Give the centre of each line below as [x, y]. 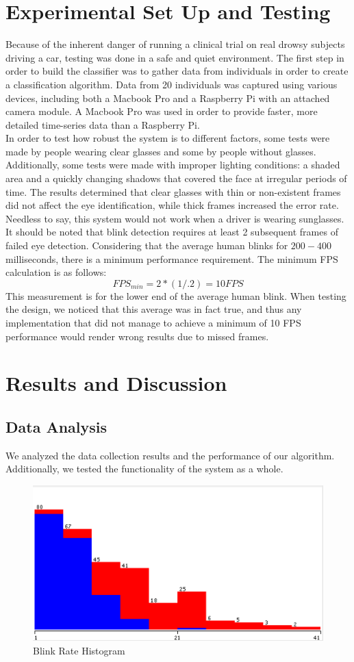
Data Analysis [56, 426]
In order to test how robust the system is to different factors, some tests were [168, 138]
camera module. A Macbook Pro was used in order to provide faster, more [162, 111]
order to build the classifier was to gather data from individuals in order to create [177, 71]
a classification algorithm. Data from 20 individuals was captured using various [172, 84]
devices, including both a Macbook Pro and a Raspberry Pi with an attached [168, 98]
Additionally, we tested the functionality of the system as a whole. [144, 469]
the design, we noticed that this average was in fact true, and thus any [154, 309]
